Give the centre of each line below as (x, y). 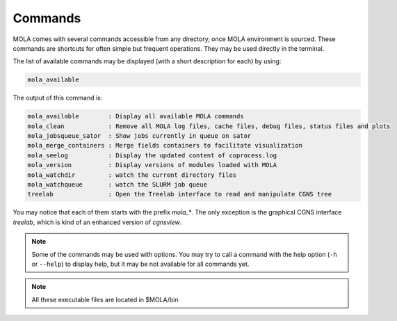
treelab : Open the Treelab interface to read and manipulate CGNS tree (180, 194)
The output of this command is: (58, 98)
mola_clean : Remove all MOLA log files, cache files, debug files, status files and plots (209, 126)
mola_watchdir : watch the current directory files (132, 175)
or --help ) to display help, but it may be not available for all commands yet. (140, 264)
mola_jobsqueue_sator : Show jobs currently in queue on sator (139, 136)
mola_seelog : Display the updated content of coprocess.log (152, 155)
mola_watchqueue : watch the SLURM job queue (118, 185)
